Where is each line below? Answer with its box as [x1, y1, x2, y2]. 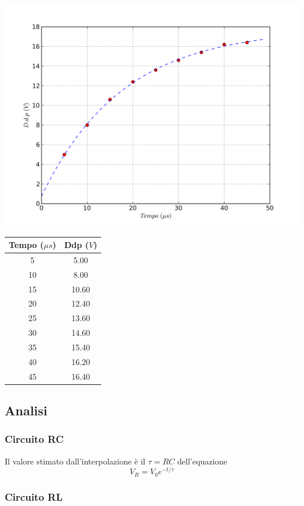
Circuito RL [5, 489, 63, 504]
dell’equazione [177, 455, 227, 467]
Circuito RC [5, 432, 64, 446]
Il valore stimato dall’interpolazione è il [5, 455, 146, 467]
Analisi [5, 401, 48, 419]
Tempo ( [9, 239, 44, 251]
